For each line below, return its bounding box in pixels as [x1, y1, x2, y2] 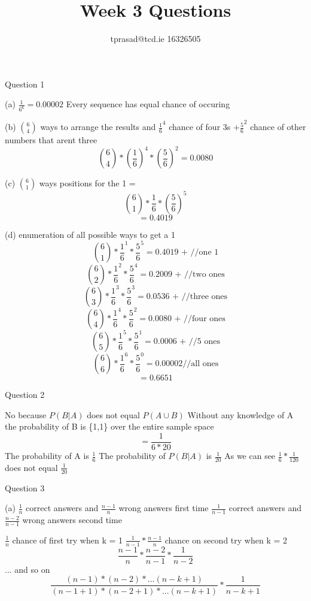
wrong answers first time [118, 502, 209, 514]
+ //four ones [174, 315, 225, 324]
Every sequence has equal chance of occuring [66, 98, 230, 110]
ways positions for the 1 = [39, 177, 136, 189]
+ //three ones [172, 292, 228, 301]
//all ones [182, 360, 219, 369]
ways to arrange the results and [40, 120, 156, 133]
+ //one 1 [181, 248, 219, 257]
